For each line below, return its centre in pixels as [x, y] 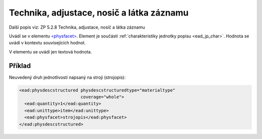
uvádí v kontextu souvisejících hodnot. [47, 43]
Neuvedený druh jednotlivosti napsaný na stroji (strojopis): [67, 77]
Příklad [20, 66]
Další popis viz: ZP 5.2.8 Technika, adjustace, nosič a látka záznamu [77, 27]
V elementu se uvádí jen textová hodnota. [50, 52]
